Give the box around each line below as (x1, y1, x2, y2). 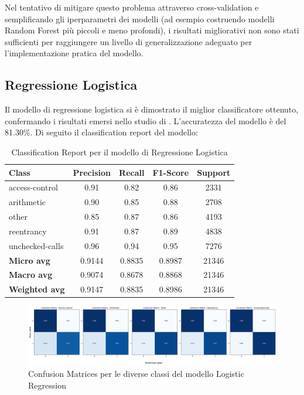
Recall (119, 166, 145, 178)
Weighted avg (9, 283, 65, 295)
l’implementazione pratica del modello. (5, 47, 144, 59)
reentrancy (9, 224, 47, 237)
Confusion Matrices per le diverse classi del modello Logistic (28, 367, 244, 380)
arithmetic (9, 196, 46, 208)
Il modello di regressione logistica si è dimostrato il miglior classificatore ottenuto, (5, 103, 299, 115)
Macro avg (9, 268, 53, 281)
